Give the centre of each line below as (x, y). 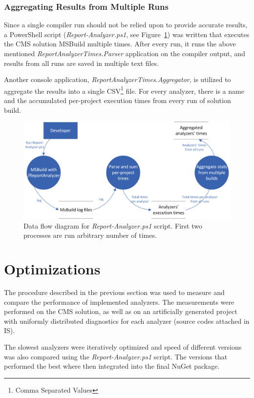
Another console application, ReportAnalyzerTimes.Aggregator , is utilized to (117, 79)
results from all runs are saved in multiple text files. (82, 63)
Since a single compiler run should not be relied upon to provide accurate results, (126, 25)
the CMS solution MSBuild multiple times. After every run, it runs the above (120, 44)
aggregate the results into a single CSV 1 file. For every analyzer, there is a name (124, 90)
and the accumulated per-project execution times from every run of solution (117, 100)
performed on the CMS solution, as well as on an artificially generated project (121, 311)
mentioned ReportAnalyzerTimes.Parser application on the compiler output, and (125, 53)
